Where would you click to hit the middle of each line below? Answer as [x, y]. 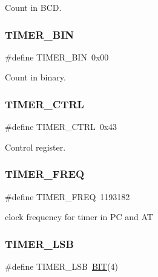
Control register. [35, 147]
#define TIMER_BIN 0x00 [57, 57]
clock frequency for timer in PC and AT [79, 217]
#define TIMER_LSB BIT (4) [61, 266]
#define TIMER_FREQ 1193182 [67, 196]
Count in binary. [35, 77]
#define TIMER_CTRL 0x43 [61, 127]
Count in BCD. [33, 7]
